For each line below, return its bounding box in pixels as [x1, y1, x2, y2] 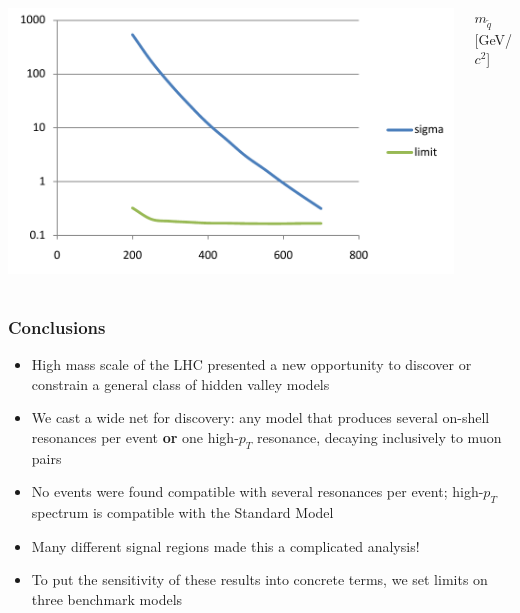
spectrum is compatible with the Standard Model [31, 501, 334, 522]
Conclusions [8, 314, 106, 339]
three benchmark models [31, 588, 183, 609]
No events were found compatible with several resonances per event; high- [31, 481, 484, 502]
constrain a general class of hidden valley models [31, 373, 330, 394]
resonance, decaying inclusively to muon [257, 426, 502, 447]
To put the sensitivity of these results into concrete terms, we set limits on [31, 569, 488, 590]
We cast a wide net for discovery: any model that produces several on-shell [31, 407, 490, 428]
